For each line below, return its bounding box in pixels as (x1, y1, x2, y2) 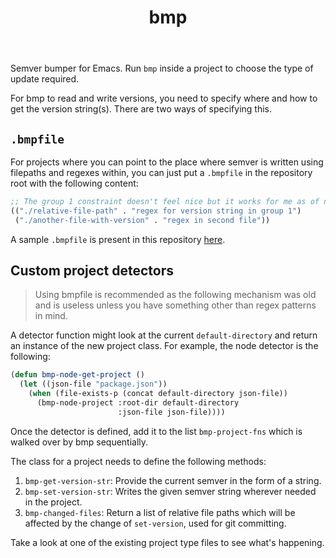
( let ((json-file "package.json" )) (19, 379, 168, 390)
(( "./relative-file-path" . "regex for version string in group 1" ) (10, 206, 302, 216)
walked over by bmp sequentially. (10, 436, 149, 448)
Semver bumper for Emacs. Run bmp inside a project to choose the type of (10, 62, 314, 75)
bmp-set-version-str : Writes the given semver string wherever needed (24, 485, 317, 497)
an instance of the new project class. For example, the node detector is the (10, 340, 319, 352)
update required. (10, 73, 80, 85)
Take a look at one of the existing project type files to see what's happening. (10, 536, 325, 548)
